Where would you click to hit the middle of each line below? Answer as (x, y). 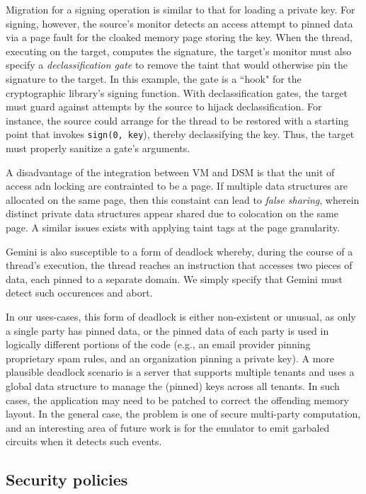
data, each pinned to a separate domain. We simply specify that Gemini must (174, 278)
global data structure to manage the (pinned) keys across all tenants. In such (173, 385)
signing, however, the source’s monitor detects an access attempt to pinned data (179, 23)
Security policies (67, 479)
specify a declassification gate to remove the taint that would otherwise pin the (177, 65)
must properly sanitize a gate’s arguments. (98, 148)
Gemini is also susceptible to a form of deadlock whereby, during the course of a (179, 251)
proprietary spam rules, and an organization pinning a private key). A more (170, 358)
